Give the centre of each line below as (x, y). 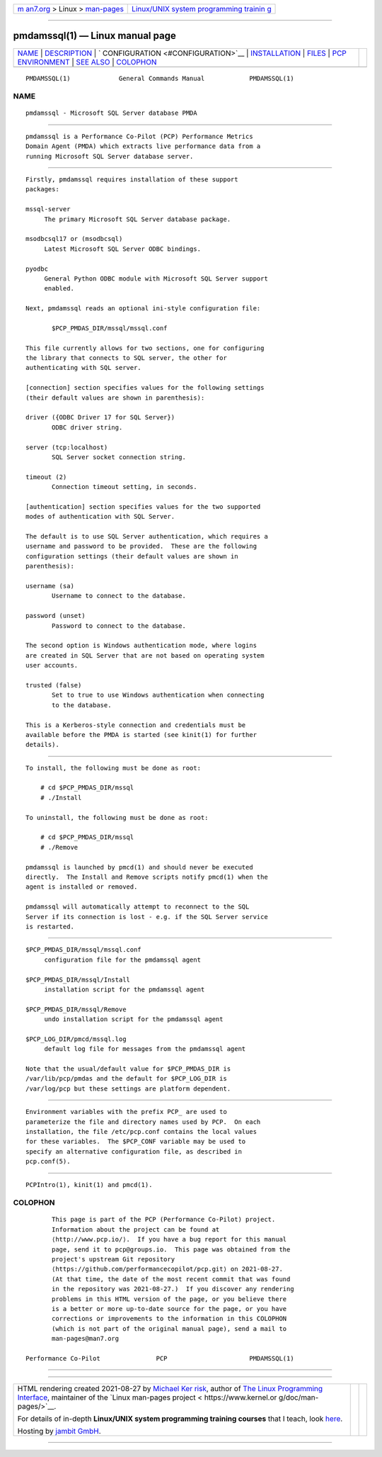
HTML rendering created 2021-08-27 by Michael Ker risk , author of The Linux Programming (170, 1389)
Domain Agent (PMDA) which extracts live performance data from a (143, 146)
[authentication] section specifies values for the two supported (143, 506)
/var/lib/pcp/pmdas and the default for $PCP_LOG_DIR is (127, 1079)
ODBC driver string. (87, 427)
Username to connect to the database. (119, 596)
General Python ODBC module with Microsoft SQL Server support (156, 279)
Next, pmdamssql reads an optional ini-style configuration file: (143, 309)
